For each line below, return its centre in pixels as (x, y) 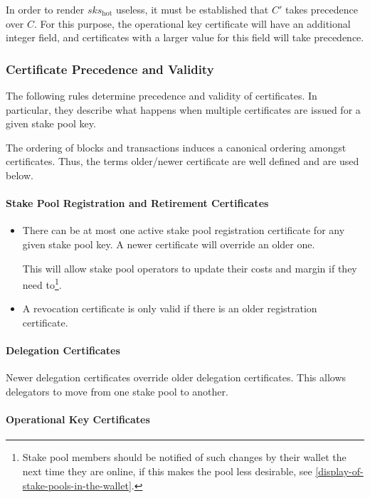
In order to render (45, 9)
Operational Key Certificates (78, 419)
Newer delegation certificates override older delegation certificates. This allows (176, 377)
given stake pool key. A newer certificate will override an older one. (169, 244)
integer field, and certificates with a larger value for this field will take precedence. (185, 37)
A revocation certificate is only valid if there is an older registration (170, 308)
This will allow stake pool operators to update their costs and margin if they (190, 268)
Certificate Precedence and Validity (110, 69)
